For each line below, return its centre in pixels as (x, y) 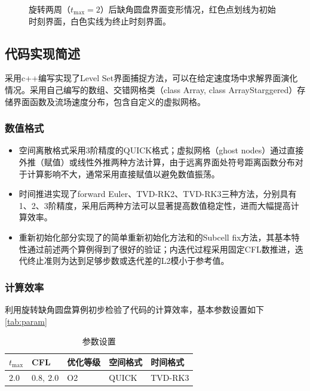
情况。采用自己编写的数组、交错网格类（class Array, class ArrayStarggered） (151, 89)
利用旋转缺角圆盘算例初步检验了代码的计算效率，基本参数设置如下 (134, 309)
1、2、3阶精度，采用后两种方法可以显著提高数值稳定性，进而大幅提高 (155, 205)
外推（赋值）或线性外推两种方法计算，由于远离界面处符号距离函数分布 (157, 161)
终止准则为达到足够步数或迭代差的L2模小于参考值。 (128, 261)
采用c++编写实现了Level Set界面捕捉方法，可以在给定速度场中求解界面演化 (151, 78)
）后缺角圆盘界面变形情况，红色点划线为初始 (188, 9)
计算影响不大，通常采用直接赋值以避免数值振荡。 (123, 173)
